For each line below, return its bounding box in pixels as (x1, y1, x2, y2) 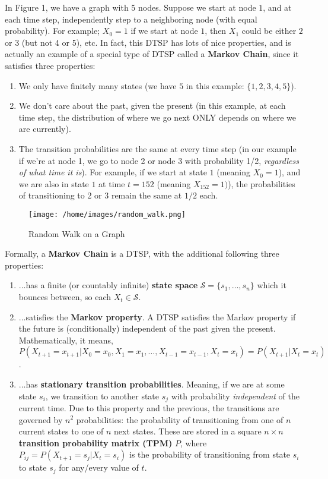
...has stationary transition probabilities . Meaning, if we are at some (18, 377, 285, 390)
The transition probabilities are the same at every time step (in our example (18, 142, 297, 155)
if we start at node (130, 24, 198, 37)
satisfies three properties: (5, 59, 95, 71)
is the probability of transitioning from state (129, 448, 291, 461)
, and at (263, 1, 292, 13)
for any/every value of (59, 461, 139, 474)
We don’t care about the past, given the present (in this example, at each (18, 99, 286, 112)
